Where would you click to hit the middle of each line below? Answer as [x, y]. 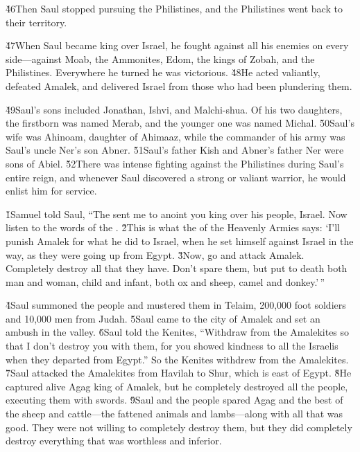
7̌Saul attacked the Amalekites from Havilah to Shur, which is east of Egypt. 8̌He [179, 373]
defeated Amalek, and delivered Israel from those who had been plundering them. [179, 85]
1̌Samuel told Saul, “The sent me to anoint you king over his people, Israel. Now [177, 214]
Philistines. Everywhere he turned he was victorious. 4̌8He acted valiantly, [163, 72]
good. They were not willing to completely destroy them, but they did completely [179, 427]
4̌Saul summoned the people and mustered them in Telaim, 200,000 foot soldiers [176, 305]
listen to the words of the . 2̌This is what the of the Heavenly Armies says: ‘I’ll [173, 227]
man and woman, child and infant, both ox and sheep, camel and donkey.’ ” [165, 281]
